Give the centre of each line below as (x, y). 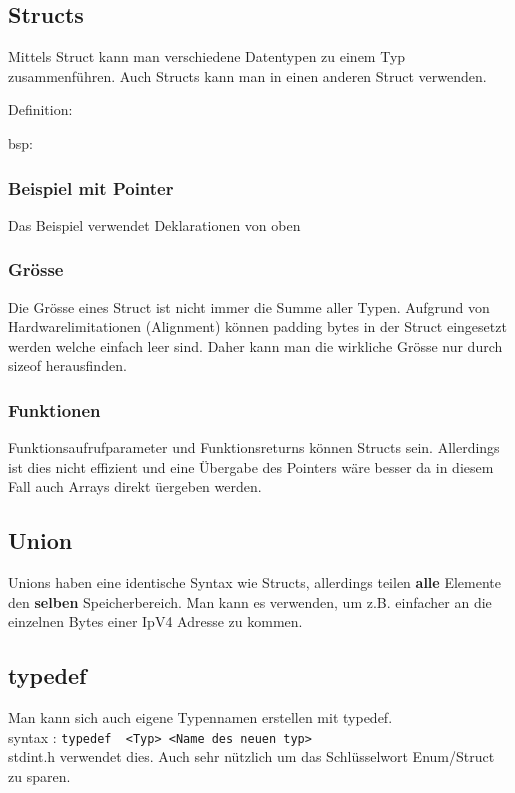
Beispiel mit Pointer (91, 187)
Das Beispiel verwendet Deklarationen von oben (154, 224)
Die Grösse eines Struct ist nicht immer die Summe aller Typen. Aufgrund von (249, 306)
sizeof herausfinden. (67, 365)
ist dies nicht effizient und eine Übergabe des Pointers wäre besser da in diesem (251, 466)
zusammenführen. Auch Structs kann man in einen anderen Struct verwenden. (247, 75)
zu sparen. (39, 776)
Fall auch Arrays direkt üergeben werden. (135, 486)
